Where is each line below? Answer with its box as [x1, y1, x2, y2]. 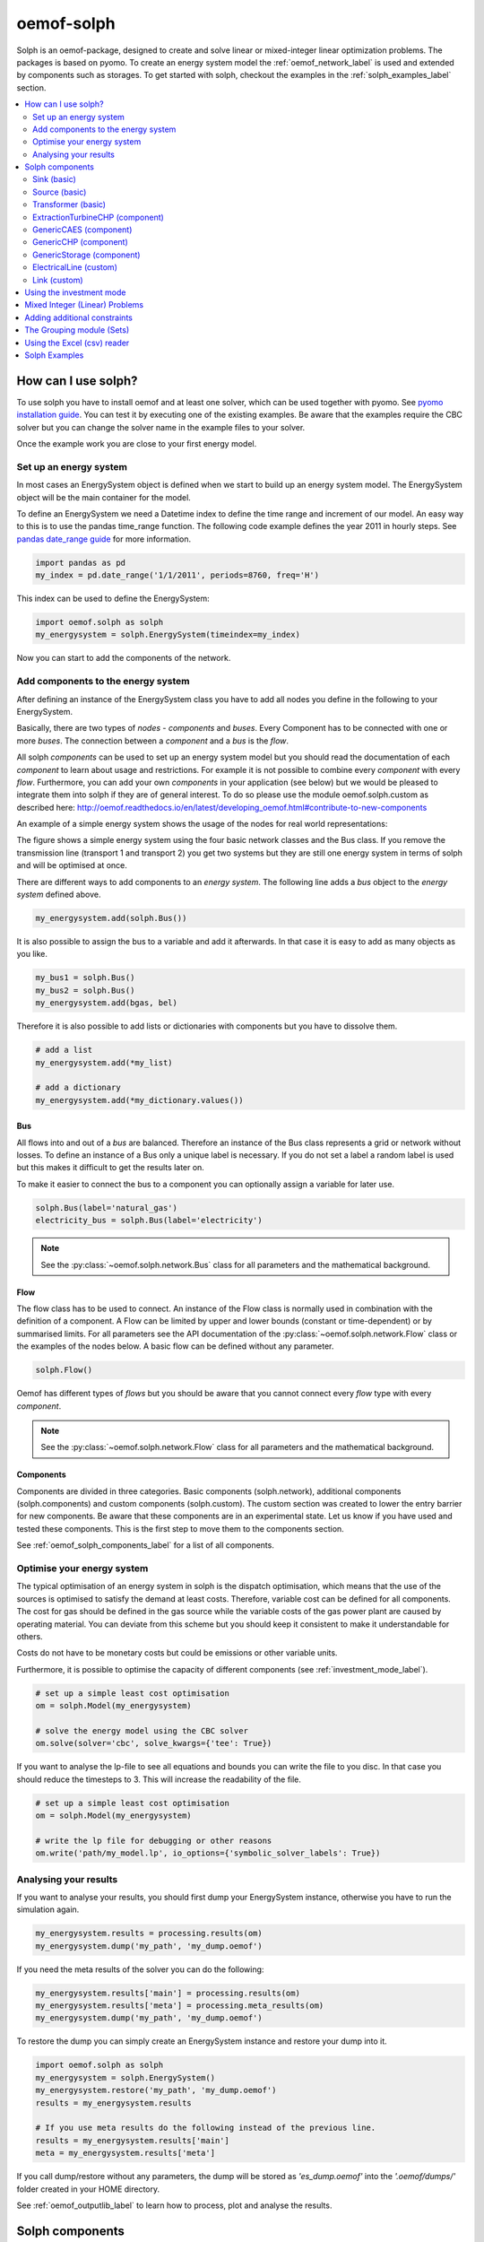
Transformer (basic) [32, 199, 107, 210]
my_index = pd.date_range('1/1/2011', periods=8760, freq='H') [35, 570, 320, 580]
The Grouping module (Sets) [24, 325, 130, 335]
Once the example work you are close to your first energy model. [16, 439, 257, 448]
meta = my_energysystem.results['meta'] [35, 2148, 215, 2159]
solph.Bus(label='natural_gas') [35, 1203, 178, 1212]
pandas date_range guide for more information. [16, 534, 192, 544]
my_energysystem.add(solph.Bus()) [35, 913, 187, 924]
